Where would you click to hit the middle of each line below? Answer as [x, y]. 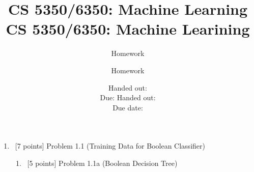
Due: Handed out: [128, 97]
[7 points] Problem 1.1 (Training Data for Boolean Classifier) [110, 146]
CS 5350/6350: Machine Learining [128, 29]
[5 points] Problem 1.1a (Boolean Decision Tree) [102, 163]
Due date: [128, 107]
